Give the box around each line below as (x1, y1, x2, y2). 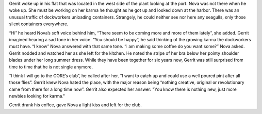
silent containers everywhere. (9, 21, 68, 27)
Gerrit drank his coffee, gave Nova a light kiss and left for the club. (9, 102, 142, 108)
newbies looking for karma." (9, 93, 65, 99)
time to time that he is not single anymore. (9, 64, 93, 70)
